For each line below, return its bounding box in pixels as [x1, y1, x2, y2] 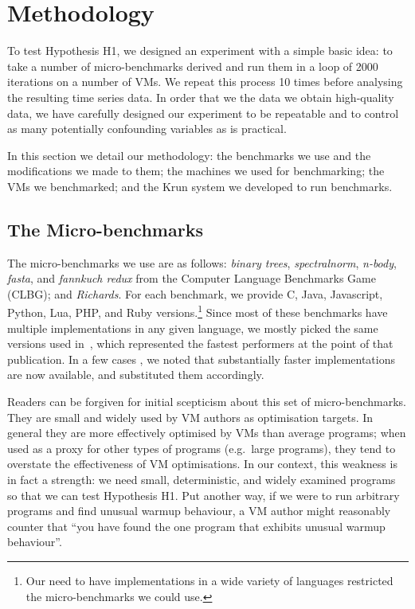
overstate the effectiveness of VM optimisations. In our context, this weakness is [7, 455, 397, 472]
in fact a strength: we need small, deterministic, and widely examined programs [7, 471, 396, 488]
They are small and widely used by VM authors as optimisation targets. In [7, 408, 374, 425]
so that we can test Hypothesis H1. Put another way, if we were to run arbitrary [7, 486, 400, 503]
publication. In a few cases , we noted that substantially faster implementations [7, 350, 395, 367]
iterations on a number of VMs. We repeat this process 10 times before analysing [7, 73, 403, 90]
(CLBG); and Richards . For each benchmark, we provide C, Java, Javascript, [7, 285, 383, 302]
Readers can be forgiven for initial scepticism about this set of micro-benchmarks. [7, 393, 406, 410]
